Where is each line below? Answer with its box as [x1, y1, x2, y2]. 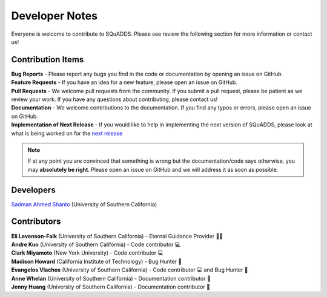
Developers [11, 184, 56, 195]
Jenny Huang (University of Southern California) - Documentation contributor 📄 [11, 283, 210, 290]
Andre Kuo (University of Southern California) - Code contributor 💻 [11, 241, 181, 248]
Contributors [11, 217, 61, 227]
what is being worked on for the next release [11, 129, 123, 137]
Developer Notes [11, 9, 98, 22]
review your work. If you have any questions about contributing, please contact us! [11, 96, 218, 103]
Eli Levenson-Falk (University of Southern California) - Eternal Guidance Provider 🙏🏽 [11, 232, 223, 240]
